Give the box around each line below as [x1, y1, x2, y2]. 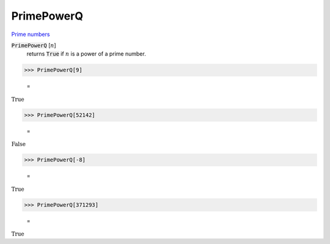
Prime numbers [11, 31, 50, 38]
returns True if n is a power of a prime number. [26, 50, 146, 57]
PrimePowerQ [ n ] [11, 42, 56, 49]
